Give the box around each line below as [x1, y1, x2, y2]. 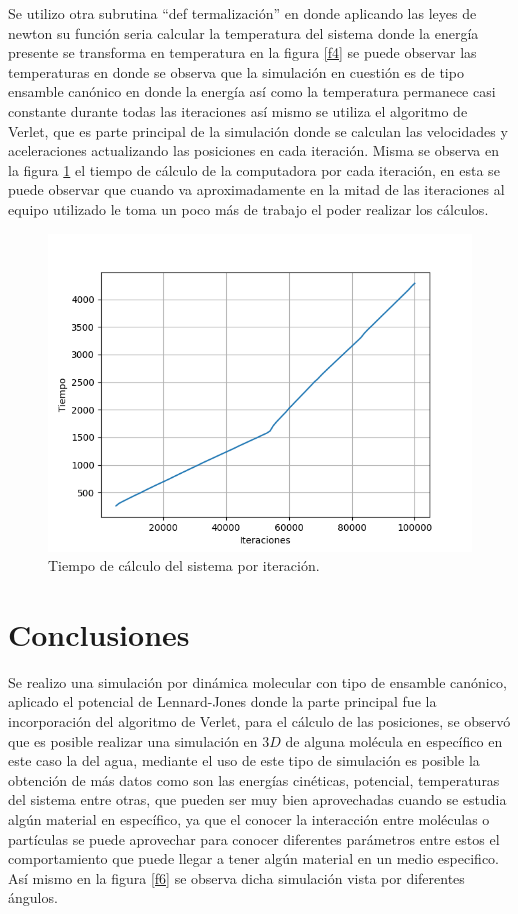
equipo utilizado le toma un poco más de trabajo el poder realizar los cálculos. [8, 198, 489, 219]
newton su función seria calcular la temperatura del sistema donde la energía [8, 22, 479, 43]
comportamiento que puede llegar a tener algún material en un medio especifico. [8, 848, 499, 869]
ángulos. [8, 887, 58, 908]
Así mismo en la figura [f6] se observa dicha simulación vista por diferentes [8, 867, 465, 888]
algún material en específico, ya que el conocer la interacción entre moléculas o [8, 809, 490, 829]
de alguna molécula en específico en [285, 730, 503, 751]
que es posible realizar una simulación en [8, 730, 258, 751]
